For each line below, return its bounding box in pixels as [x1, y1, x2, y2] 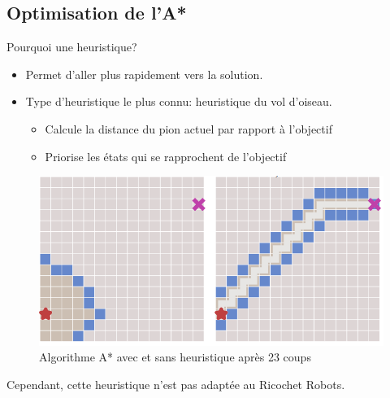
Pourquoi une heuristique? [6, 38, 137, 55]
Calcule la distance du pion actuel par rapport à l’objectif [45, 120, 332, 137]
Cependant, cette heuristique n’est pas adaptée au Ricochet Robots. [6, 375, 345, 392]
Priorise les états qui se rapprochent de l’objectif [45, 147, 287, 164]
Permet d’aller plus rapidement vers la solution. [25, 65, 263, 82]
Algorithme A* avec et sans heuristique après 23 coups [39, 348, 311, 365]
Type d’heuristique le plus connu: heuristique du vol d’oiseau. [25, 93, 332, 110]
